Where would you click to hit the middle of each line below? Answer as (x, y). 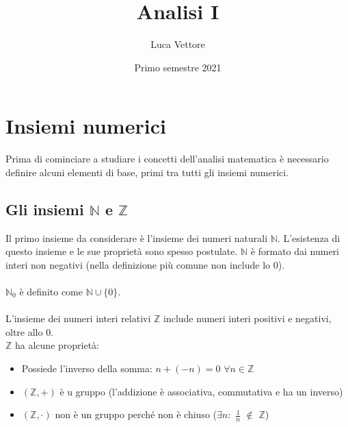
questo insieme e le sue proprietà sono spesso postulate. (122, 251)
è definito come (51, 292)
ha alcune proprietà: (57, 345)
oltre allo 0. (30, 331)
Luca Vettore (178, 44)
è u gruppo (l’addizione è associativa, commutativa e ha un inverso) (201, 391)
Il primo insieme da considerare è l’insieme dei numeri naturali (137, 237)
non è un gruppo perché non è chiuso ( (136, 414)
